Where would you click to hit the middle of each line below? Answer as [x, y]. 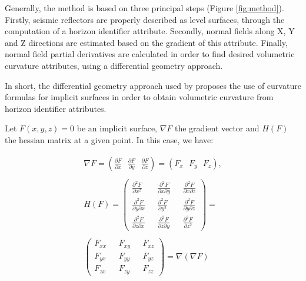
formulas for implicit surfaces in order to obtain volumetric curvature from [139, 97]
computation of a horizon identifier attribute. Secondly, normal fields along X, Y [150, 31]
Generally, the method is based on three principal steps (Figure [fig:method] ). [144, 8]
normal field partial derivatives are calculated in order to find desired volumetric [150, 54]
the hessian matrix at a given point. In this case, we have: [109, 139]
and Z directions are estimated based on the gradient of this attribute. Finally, [146, 42]
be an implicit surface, [117, 128]
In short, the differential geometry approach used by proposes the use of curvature [153, 85]
